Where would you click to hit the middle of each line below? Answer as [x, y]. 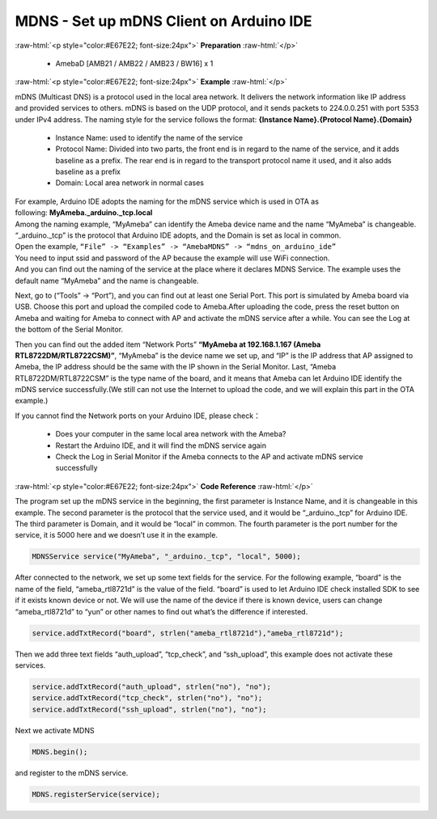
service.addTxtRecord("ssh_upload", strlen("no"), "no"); [149, 709]
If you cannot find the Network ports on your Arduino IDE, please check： [138, 416]
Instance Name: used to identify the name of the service [149, 137]
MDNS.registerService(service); [96, 794]
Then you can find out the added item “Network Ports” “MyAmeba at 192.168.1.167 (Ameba [168, 344]
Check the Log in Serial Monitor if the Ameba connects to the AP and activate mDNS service [209, 457]
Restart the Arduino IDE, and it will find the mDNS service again [161, 445]
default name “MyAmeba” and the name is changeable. [107, 281]
